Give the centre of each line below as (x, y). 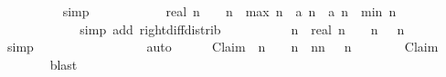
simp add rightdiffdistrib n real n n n (242, 29)
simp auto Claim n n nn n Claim (223, 47)
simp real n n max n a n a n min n (229, 11)
